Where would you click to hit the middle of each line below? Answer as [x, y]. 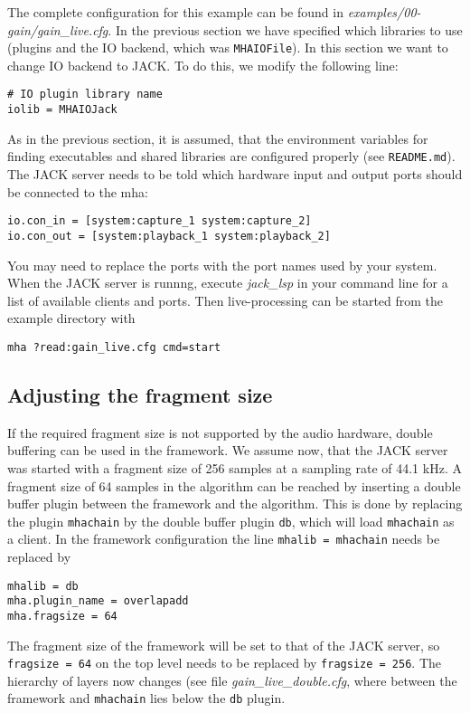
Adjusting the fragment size [140, 394]
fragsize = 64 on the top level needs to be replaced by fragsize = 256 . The [225, 663]
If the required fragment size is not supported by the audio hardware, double [220, 432]
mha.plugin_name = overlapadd [98, 601]
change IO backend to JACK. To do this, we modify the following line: [203, 65]
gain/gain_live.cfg [58, 29]
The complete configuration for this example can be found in [175, 12]
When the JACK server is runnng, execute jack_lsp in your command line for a [228, 283]
